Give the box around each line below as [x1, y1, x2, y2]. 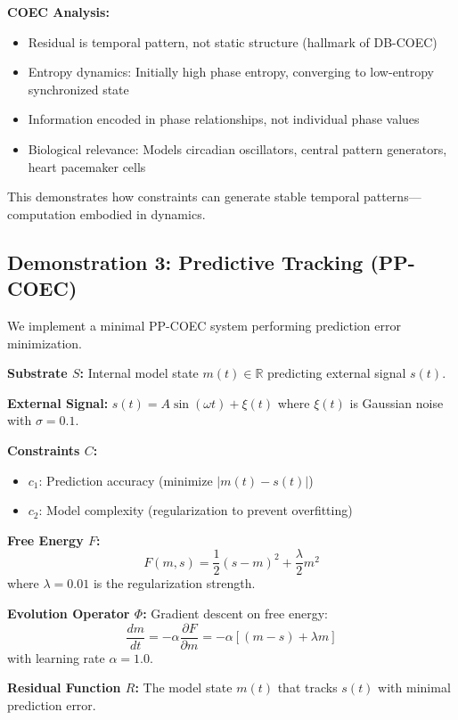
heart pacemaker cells [28, 157, 146, 176]
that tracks [277, 678, 338, 697]
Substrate [7, 364, 68, 382]
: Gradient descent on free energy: [143, 603, 328, 622]
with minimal [378, 678, 451, 697]
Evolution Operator [7, 603, 130, 622]
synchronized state [28, 79, 129, 98]
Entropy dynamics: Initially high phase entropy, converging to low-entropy [28, 62, 434, 81]
